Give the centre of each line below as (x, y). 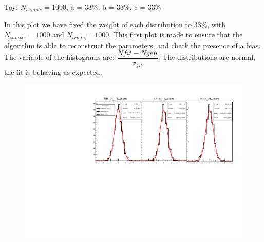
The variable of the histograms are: (59, 57)
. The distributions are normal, (206, 57)
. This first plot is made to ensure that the (176, 35)
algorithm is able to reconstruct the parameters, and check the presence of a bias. (133, 45)
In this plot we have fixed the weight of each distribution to (98, 24)
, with (216, 24)
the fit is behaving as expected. (53, 72)
